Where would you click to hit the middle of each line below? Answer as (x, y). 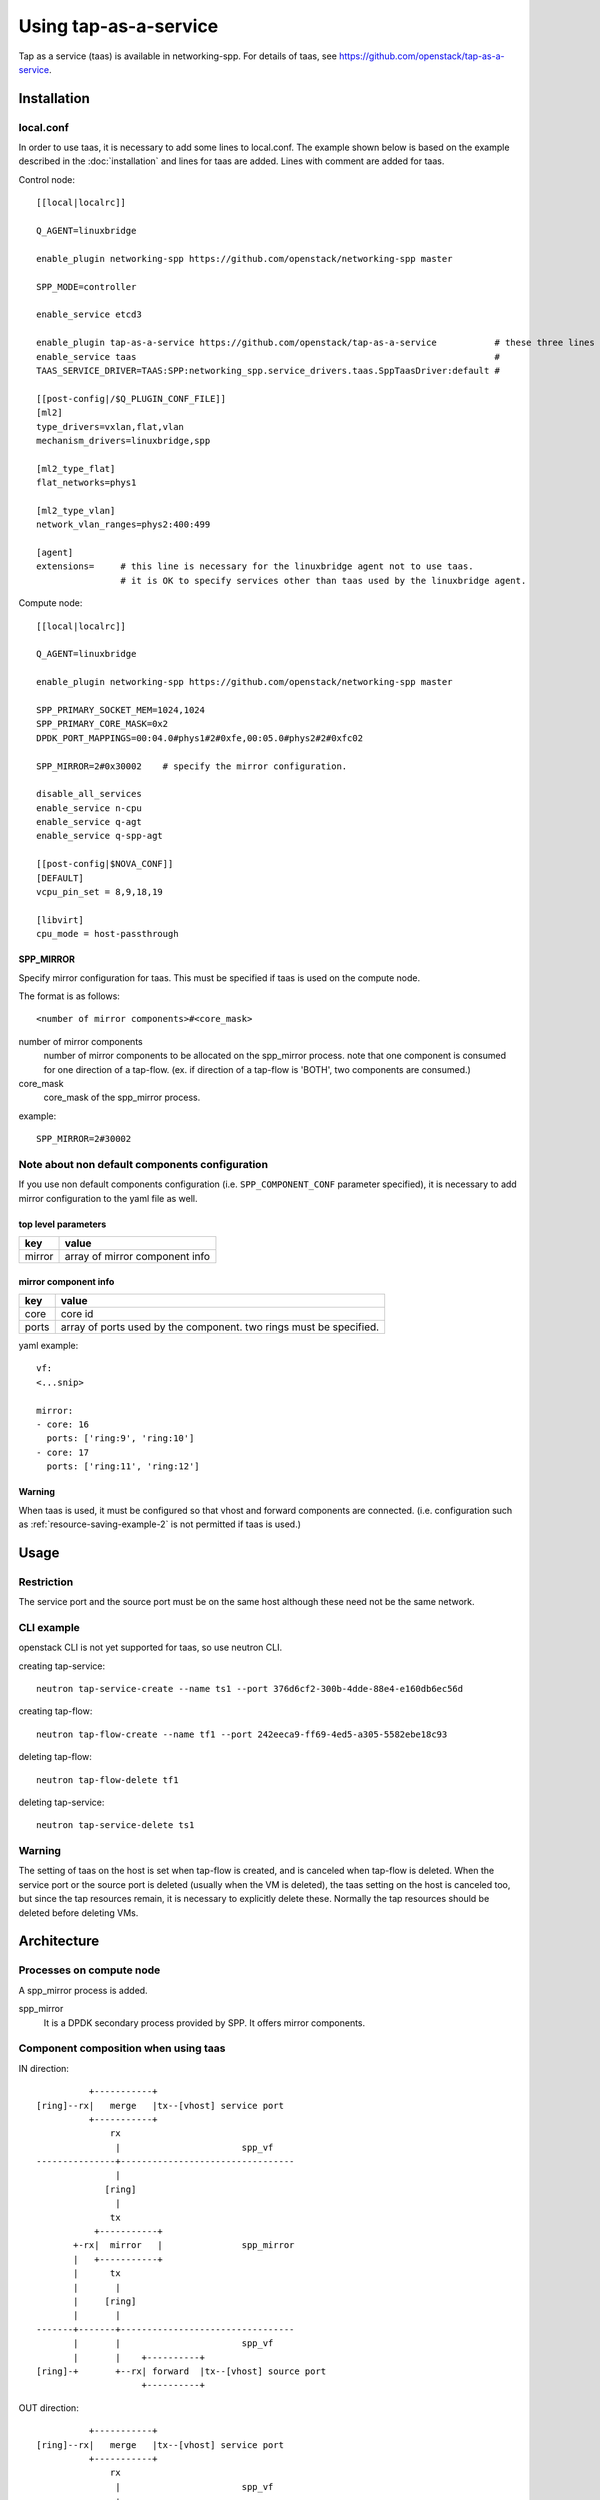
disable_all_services (89, 794)
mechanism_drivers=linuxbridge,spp (123, 440)
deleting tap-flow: (55, 1757)
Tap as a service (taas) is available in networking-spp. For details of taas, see (177, 56)
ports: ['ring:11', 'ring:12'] (123, 1466)
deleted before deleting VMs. (78, 1912)
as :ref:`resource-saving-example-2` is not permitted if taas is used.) (160, 1524)
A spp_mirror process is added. (83, 1990)
